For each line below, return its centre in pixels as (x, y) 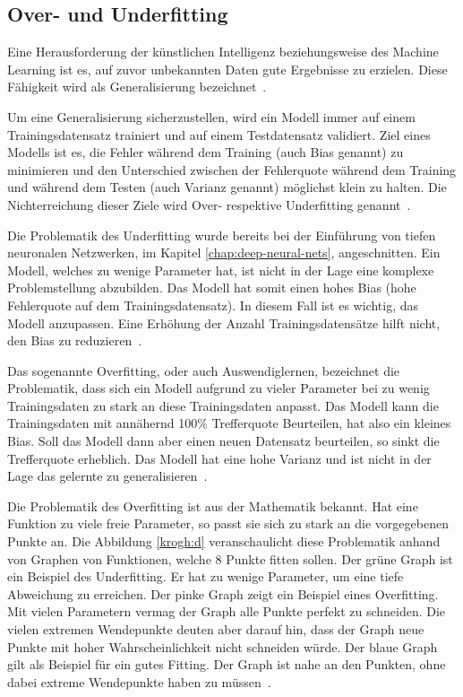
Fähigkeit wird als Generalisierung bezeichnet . (137, 87)
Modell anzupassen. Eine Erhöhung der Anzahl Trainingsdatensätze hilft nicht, (224, 322)
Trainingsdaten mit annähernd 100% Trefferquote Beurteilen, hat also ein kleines (229, 423)
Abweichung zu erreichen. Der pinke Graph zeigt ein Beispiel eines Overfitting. (223, 593)
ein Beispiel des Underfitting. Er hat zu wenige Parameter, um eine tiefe (206, 576)
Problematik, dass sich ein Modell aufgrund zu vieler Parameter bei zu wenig (219, 388)
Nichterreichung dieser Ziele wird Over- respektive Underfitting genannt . (209, 204)
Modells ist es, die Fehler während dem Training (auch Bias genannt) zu (206, 152)
